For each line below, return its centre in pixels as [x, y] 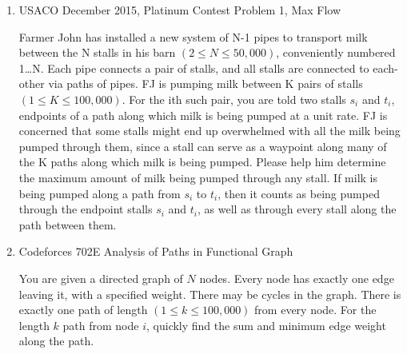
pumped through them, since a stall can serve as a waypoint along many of [203, 146]
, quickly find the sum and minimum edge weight [266, 325]
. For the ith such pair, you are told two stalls [234, 99]
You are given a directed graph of [101, 278]
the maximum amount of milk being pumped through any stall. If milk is [198, 177]
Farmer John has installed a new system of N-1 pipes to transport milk [193, 36]
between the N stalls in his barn [97, 52]
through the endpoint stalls [86, 209]
